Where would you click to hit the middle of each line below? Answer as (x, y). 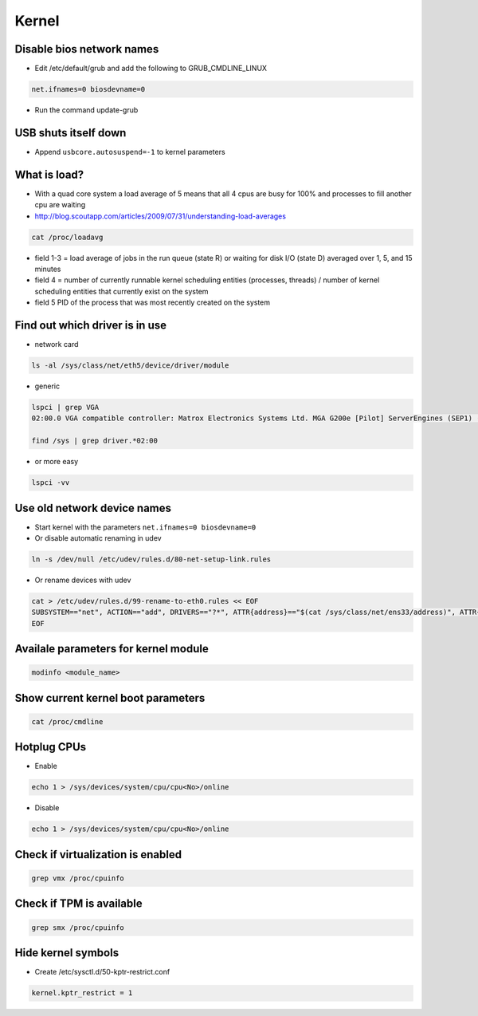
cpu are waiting (60, 205)
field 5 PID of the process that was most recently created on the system (153, 302)
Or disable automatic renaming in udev (98, 538)
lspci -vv (51, 483)
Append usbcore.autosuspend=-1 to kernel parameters (130, 152)
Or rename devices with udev (83, 580)
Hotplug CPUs (51, 747)
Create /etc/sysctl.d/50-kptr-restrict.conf (102, 972)
